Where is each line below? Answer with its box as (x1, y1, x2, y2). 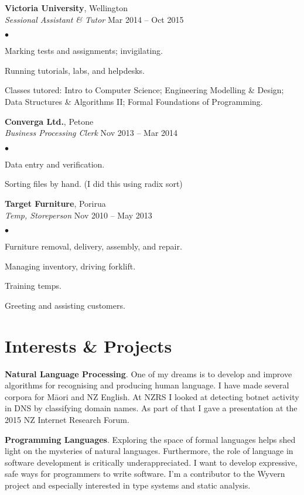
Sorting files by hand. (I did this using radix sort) (5, 177, 183, 190)
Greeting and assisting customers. (5, 299, 125, 311)
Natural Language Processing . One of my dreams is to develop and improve (5, 367, 292, 380)
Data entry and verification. (5, 158, 105, 170)
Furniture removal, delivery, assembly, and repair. (5, 240, 182, 252)
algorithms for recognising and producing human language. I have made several (5, 379, 289, 391)
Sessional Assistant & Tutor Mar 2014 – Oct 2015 (5, 13, 184, 25)
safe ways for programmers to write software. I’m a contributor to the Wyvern (5, 467, 285, 480)
